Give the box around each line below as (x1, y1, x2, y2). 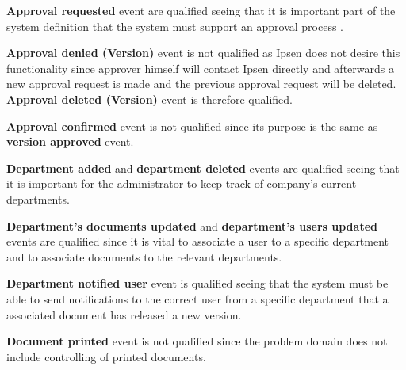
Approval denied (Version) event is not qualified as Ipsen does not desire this (6, 44, 400, 61)
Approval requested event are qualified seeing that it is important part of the (6, 2, 396, 18)
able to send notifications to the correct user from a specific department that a (6, 290, 389, 307)
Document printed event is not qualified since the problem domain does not (6, 333, 388, 349)
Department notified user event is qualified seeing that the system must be (6, 275, 389, 292)
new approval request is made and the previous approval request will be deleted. (6, 75, 396, 92)
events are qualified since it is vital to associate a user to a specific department (6, 233, 389, 250)
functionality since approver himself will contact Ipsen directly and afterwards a (6, 59, 394, 76)
